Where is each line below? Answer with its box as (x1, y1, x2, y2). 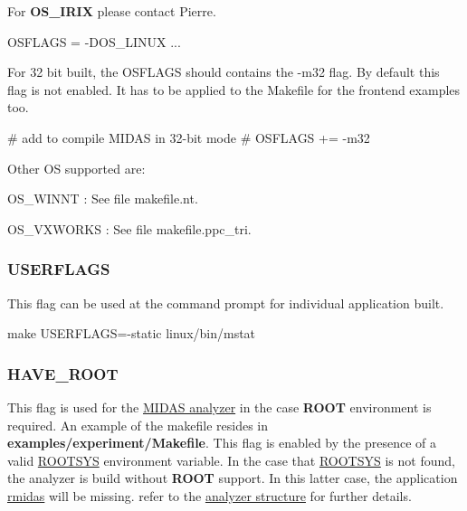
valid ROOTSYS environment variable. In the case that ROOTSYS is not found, (7, 450, 455, 469)
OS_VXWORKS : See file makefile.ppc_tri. (7, 219, 252, 238)
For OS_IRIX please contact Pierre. (7, 2, 216, 20)
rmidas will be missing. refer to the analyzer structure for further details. (7, 486, 412, 505)
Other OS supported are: (7, 158, 146, 177)
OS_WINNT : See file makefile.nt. (7, 189, 198, 208)
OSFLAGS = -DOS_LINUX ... (7, 32, 181, 51)
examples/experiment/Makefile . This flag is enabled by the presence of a (7, 433, 436, 452)
